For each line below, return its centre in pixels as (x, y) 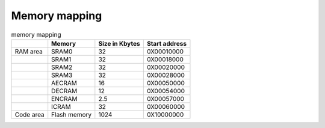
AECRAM (64, 83)
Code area (29, 114)
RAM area (29, 51)
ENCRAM (64, 99)
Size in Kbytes (119, 43)
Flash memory (72, 114)
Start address (166, 43)
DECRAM (64, 91)
